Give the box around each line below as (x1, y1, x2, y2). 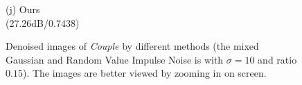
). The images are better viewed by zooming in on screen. (22, 66, 267, 80)
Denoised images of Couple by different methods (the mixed (6, 39, 259, 53)
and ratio (258, 52, 297, 66)
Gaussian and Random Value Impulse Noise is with (6, 52, 224, 66)
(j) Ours (6, 2, 40, 16)
